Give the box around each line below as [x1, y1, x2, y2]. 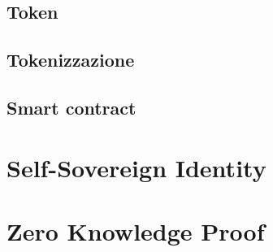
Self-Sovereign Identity [6, 150, 266, 184]
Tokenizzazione [6, 47, 135, 72]
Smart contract [6, 94, 136, 119]
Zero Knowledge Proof [6, 214, 265, 247]
